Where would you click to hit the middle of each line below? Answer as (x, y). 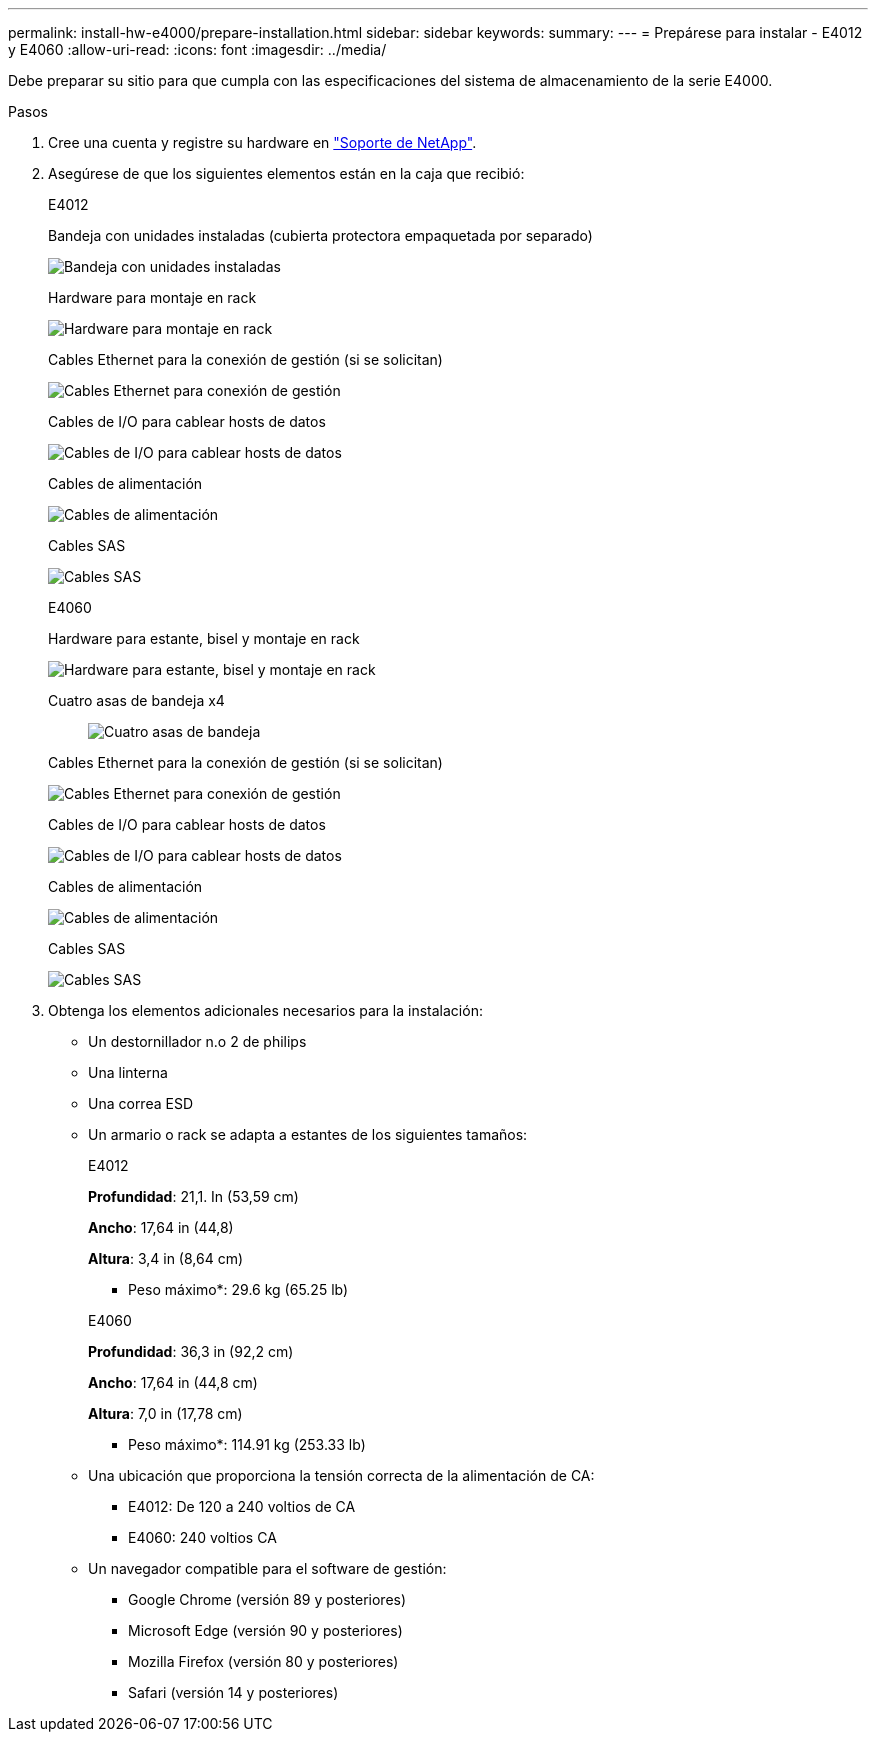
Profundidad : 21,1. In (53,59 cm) (193, 1196)
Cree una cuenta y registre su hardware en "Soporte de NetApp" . (262, 142)
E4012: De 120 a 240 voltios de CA (242, 1506)
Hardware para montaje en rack (152, 297)
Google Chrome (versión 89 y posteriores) (267, 1599)
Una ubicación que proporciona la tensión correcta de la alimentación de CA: (341, 1475)
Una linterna (128, 1072)
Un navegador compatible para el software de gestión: (267, 1568)
